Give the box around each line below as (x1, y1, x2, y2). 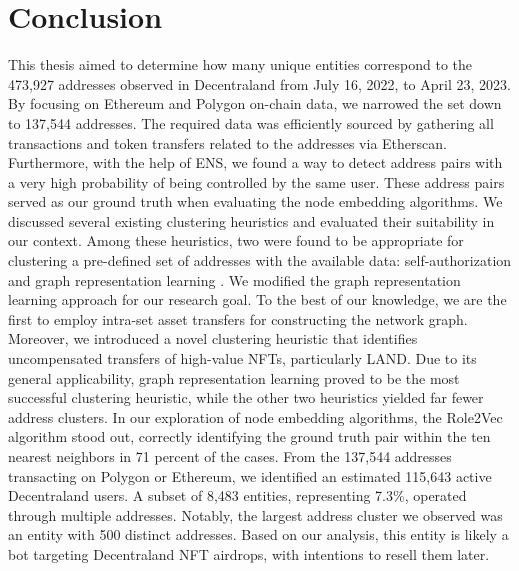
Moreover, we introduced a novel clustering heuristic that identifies (8, 328, 418, 349)
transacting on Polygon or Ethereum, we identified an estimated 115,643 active (8, 465, 492, 486)
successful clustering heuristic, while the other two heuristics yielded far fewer (8, 387, 484, 408)
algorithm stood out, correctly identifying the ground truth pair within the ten (8, 426, 491, 447)
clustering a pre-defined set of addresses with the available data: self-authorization (8, 250, 512, 271)
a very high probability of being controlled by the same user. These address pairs (8, 171, 505, 192)
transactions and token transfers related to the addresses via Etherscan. (8, 132, 447, 153)
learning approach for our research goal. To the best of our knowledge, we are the (8, 289, 507, 310)
